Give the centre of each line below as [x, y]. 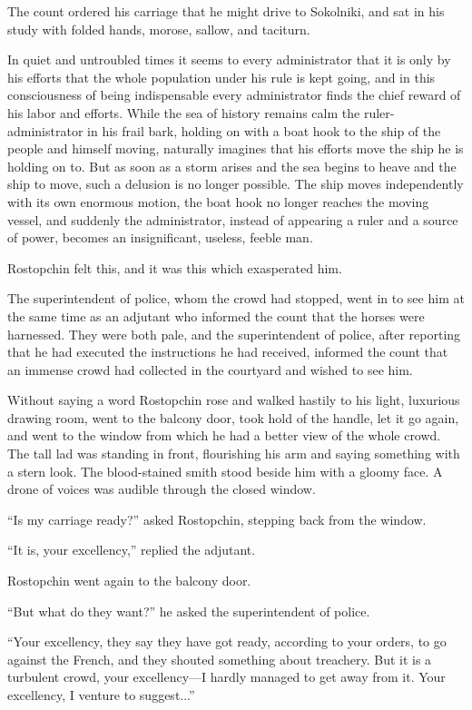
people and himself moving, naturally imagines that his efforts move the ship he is [236, 148]
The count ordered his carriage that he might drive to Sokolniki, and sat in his [226, 11]
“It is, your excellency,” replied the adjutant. [132, 550]
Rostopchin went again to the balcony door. [129, 581]
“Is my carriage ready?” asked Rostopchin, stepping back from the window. [217, 519]
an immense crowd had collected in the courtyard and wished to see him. [210, 369]
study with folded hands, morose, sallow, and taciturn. [159, 29]
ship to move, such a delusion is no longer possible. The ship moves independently [236, 184]
